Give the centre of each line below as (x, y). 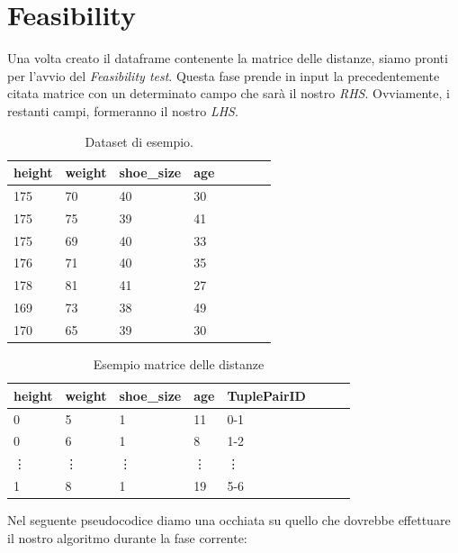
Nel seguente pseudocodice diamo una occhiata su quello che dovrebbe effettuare (229, 520)
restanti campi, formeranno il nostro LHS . (123, 110)
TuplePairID (266, 395)
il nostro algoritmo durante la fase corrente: (127, 537)
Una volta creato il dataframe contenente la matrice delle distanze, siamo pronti (228, 58)
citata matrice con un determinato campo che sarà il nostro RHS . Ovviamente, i (229, 93)
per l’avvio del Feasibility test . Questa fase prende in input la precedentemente (224, 75)
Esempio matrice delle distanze (179, 364)
